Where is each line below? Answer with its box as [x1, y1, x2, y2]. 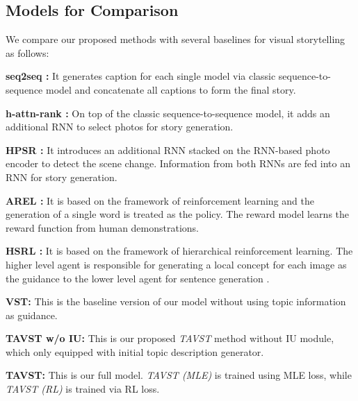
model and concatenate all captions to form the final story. [46, 82, 296, 96]
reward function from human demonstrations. [6, 220, 200, 234]
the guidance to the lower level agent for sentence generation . [6, 271, 270, 285]
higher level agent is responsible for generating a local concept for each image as [6, 257, 347, 271]
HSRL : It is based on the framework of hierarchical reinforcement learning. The [6, 244, 353, 258]
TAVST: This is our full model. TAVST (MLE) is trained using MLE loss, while [6, 368, 352, 382]
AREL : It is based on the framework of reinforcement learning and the [6, 193, 314, 207]
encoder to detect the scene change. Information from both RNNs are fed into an [6, 156, 350, 171]
